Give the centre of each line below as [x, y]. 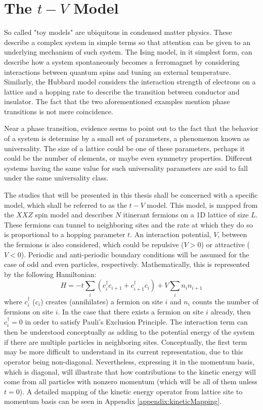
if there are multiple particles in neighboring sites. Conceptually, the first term [126, 341]
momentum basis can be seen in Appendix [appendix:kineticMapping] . [113, 401]
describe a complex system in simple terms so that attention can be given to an [127, 42]
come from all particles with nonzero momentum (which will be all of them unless [131, 381]
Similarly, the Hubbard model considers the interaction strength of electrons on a [130, 82]
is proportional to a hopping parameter [65, 234]
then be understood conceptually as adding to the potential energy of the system [129, 332]
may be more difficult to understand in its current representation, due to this [124, 352]
